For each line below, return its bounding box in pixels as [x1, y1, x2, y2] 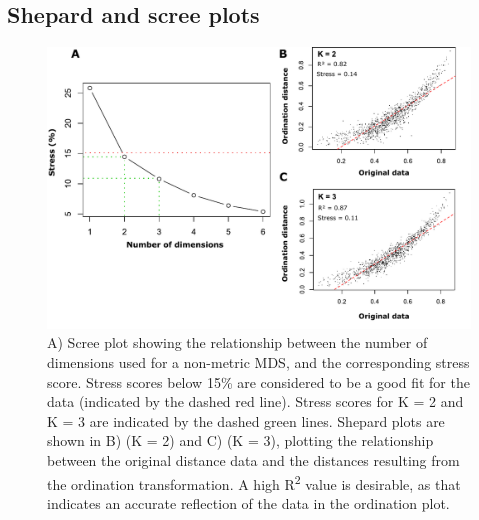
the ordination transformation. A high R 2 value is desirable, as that [47, 470, 461, 494]
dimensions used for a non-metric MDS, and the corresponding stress [47, 351, 470, 372]
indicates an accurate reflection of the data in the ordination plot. [47, 492, 450, 513]
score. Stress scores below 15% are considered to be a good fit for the [47, 371, 470, 392]
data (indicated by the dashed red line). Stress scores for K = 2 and [47, 391, 464, 412]
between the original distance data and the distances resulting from [47, 449, 460, 470]
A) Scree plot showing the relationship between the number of [47, 332, 428, 353]
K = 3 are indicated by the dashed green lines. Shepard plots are [47, 410, 445, 431]
